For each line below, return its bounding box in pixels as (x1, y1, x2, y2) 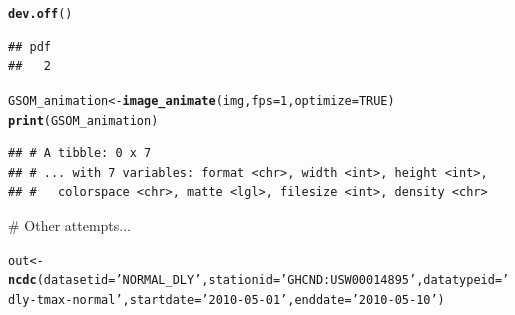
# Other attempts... (8, 214, 132, 235)
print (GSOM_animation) (8, 113, 159, 128)
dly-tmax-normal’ (8, 292, 123, 307)
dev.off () (8, 7, 73, 21)
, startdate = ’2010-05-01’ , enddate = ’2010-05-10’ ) (122, 292, 445, 307)
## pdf (8, 39, 51, 54)
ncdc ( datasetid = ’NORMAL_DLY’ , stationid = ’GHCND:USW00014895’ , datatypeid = (8, 273, 503, 288)
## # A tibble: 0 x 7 (8, 146, 152, 161)
